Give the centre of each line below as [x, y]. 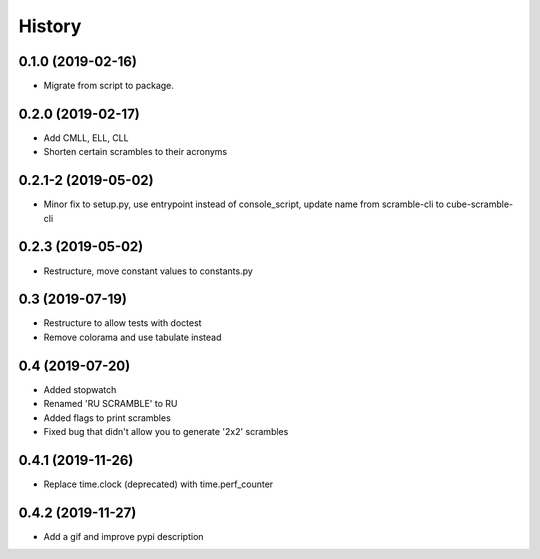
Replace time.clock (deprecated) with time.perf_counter [158, 484]
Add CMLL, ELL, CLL [86, 137]
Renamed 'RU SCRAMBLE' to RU [110, 404]
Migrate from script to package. [109, 86]
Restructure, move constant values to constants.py [148, 271]
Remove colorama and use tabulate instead [132, 337]
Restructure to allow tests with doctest [122, 323]
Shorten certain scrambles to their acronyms [135, 152]
